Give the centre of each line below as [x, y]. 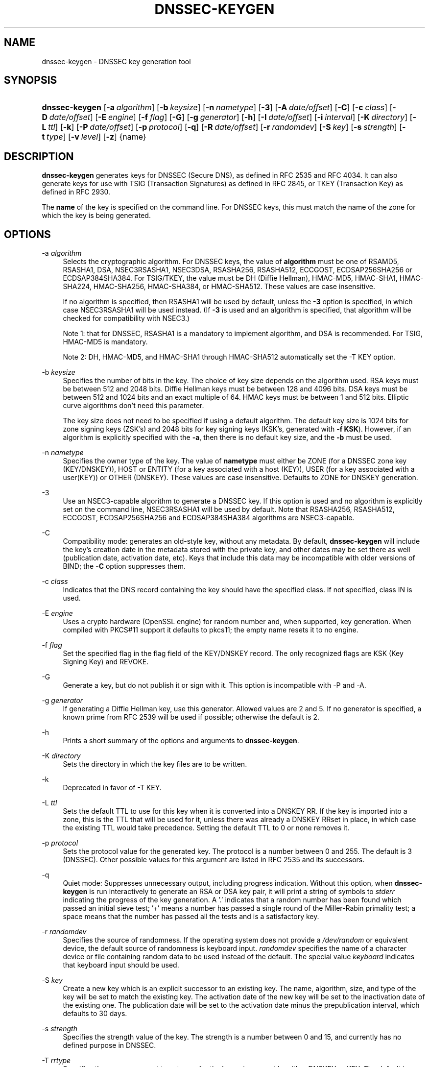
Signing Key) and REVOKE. [106, 662]
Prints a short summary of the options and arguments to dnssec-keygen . [181, 741]
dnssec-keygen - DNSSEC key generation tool [116, 61]
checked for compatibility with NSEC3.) [126, 318]
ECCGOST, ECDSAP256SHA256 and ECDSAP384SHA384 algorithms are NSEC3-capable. [209, 518]
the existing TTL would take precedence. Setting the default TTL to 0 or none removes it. [206, 828]
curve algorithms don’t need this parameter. [133, 406]
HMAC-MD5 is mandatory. [105, 342]
